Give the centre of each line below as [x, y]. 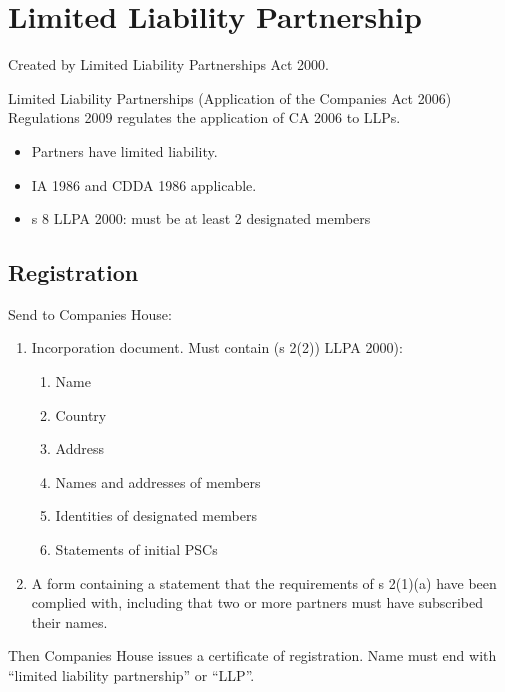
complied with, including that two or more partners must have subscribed [257, 602]
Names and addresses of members [158, 481]
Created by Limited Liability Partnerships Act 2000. [168, 64]
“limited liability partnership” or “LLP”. [131, 675]
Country [81, 414]
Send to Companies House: [90, 313]
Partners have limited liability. [124, 150]
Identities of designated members [156, 515]
